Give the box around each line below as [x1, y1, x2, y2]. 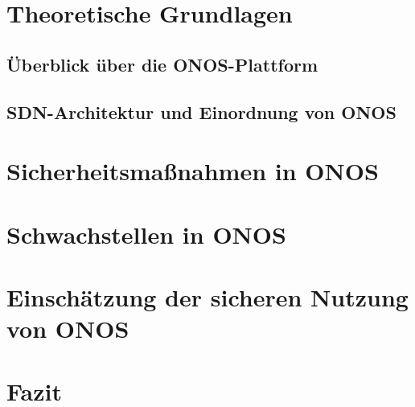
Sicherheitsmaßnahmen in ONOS [6, 154, 379, 187]
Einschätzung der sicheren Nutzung [6, 280, 409, 313]
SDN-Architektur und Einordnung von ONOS [6, 99, 397, 124]
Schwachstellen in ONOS [6, 217, 286, 250]
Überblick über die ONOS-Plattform [6, 51, 318, 76]
